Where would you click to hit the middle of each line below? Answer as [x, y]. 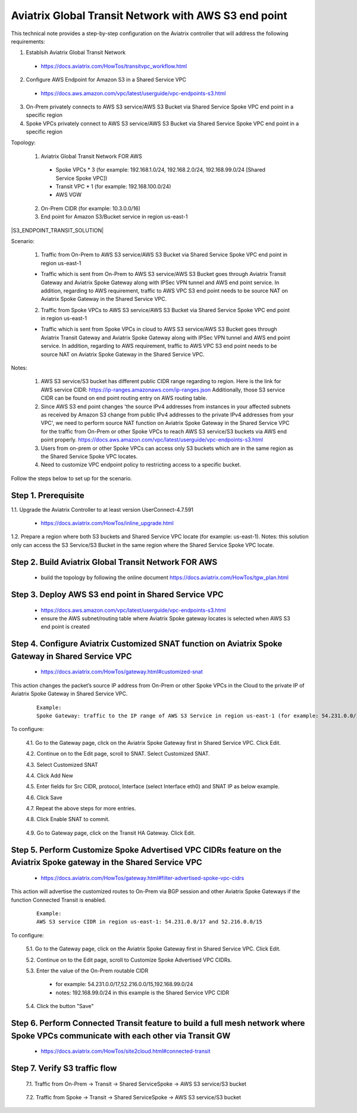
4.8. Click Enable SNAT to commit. [68, 819]
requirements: [28, 41]
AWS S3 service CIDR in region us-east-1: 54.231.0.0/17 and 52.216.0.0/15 [149, 922]
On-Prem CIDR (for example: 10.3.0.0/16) [91, 208]
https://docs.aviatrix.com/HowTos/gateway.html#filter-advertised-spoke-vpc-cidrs [143, 878]
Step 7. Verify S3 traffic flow [64, 1068]
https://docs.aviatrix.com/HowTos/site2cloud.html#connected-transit [126, 1051]
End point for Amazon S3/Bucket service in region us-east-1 [114, 217]
